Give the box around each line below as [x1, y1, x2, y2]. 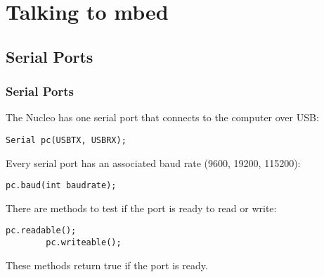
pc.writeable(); [46, 238, 122, 248]
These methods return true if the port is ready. [6, 257, 208, 272]
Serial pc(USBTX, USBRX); [6, 135, 127, 145]
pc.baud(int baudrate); [6, 180, 117, 191]
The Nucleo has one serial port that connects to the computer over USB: [6, 110, 319, 125]
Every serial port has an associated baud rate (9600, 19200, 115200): [6, 155, 301, 170]
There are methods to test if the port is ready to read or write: [6, 200, 277, 215]
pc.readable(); [6, 226, 77, 236]
